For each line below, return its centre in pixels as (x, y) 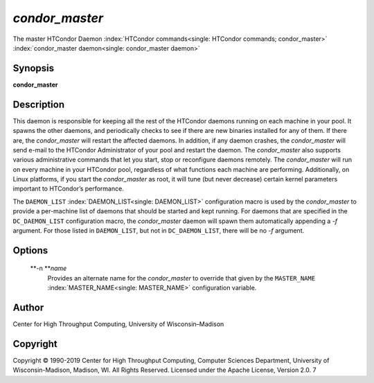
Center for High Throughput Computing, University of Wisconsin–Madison (118, 324)
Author (28, 308)
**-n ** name (48, 268)
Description (39, 104)
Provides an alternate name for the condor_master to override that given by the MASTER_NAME (181, 278)
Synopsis (34, 68)
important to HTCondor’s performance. (68, 189)
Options (30, 250)
